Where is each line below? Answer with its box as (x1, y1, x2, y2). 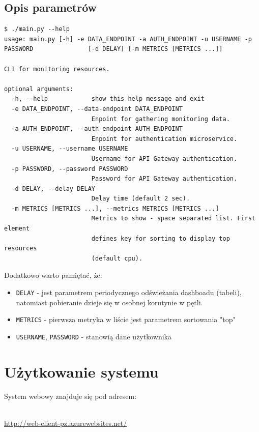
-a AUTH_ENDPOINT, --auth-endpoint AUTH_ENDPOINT (11, 125, 183, 133)
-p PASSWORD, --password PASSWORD (11, 165, 128, 172)
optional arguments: (4, 85, 74, 93)
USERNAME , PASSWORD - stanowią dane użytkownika (16, 331, 171, 341)
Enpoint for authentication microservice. (91, 135, 238, 142)
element (4, 225, 30, 233)
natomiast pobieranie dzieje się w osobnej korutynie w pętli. (16, 297, 203, 307)
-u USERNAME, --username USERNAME (11, 145, 128, 153)
